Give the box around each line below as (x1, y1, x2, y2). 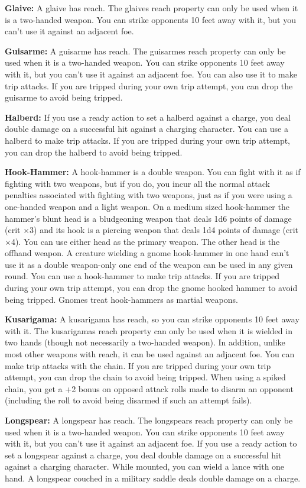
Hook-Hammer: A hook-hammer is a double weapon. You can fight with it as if (5, 166, 301, 178)
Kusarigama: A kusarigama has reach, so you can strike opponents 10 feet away (5, 313, 300, 325)
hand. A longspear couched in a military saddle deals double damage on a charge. (5, 471, 301, 484)
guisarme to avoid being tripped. (5, 91, 123, 104)
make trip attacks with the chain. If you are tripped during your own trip (5, 359, 271, 371)
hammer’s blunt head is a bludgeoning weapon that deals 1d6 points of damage (5, 212, 292, 224)
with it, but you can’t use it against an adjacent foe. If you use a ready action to (5, 437, 297, 450)
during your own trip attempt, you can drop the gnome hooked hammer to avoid (5, 282, 298, 294)
